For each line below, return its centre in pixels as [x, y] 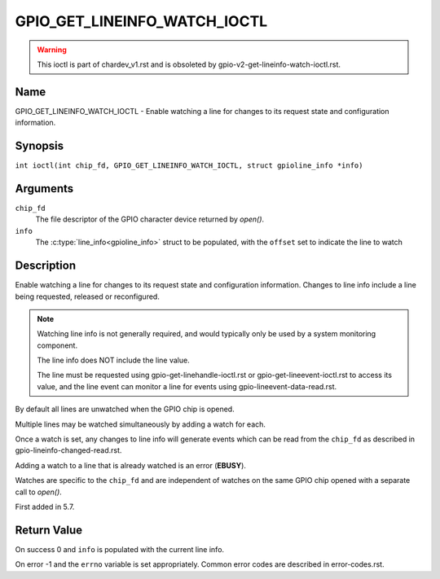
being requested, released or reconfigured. [88, 296]
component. [57, 345]
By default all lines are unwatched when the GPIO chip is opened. [125, 409]
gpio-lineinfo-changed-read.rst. [68, 450]
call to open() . [39, 492]
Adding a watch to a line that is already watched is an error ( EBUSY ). [130, 465]
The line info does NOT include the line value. [114, 360]
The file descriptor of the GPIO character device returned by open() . [150, 219]
